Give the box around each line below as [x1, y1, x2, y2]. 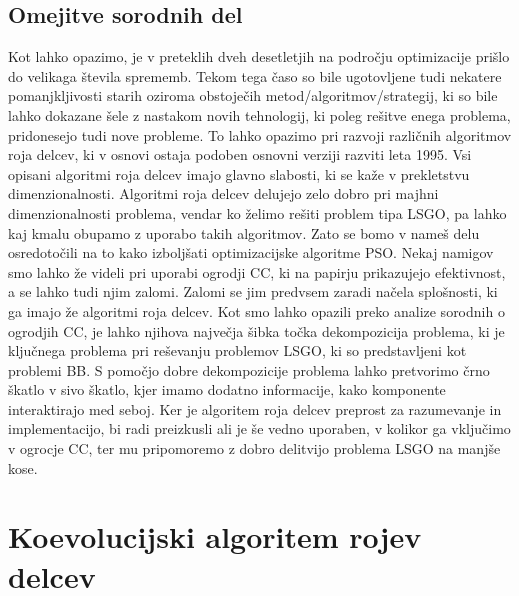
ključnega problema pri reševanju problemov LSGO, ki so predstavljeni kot [8, 340, 467, 361]
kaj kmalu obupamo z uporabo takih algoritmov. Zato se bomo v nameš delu [8, 222, 480, 243]
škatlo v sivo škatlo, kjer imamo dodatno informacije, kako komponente [8, 379, 446, 400]
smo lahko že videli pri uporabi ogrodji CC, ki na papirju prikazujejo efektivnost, [8, 261, 506, 282]
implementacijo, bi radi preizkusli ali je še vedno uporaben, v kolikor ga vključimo [8, 418, 511, 439]
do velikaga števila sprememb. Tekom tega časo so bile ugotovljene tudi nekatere [8, 65, 502, 86]
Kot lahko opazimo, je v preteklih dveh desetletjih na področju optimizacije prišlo [8, 46, 510, 67]
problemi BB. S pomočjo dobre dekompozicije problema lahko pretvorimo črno [8, 359, 490, 380]
